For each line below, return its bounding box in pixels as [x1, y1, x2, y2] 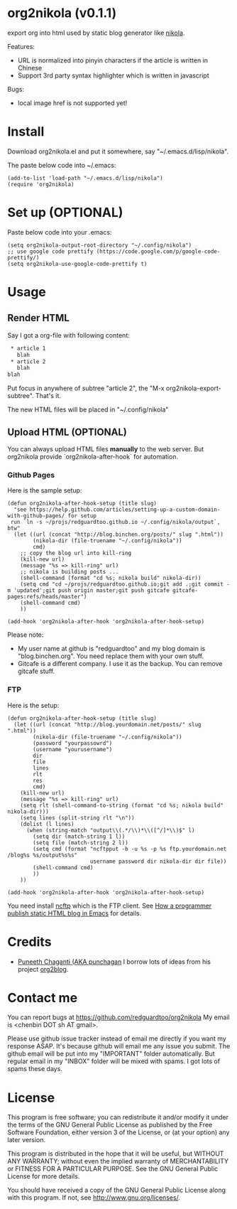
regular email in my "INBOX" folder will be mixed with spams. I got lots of [7, 1057, 221, 1065]
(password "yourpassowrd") [33, 739, 113, 747]
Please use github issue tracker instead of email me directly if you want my [7, 1034, 227, 1043]
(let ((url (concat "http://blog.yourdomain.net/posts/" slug [13, 721, 202, 728]
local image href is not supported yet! [17, 98, 128, 107]
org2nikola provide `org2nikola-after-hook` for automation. [7, 453, 179, 461]
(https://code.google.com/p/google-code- [96, 247, 221, 255]
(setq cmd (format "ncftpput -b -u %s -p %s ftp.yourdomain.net [33, 845, 227, 852]
